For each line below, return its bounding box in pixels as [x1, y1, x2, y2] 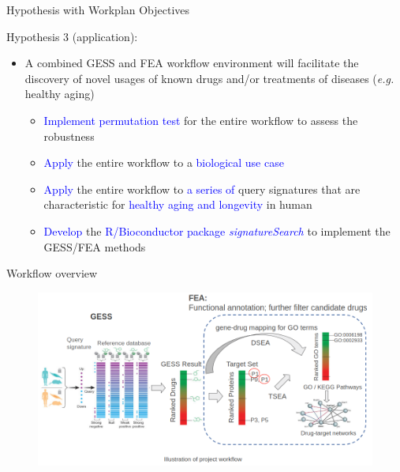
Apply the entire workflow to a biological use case [43, 154, 284, 171]
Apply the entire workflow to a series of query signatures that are [43, 180, 361, 197]
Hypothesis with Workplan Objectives [6, 2, 190, 17]
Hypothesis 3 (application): [6, 28, 138, 44]
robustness [43, 127, 95, 144]
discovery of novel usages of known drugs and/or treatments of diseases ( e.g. [24, 70, 394, 86]
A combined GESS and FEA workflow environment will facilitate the [24, 55, 359, 71]
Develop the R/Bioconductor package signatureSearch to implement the [43, 222, 391, 239]
